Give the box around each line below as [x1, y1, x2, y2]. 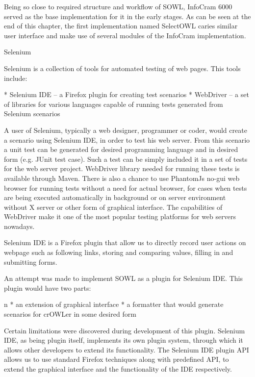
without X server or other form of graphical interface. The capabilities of [4, 201, 223, 212]
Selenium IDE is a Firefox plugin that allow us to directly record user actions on [4, 237, 246, 248]
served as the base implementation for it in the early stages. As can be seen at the [4, 11, 251, 21]
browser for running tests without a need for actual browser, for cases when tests [4, 182, 247, 193]
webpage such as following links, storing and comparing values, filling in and [4, 247, 233, 257]
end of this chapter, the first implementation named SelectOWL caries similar [4, 21, 238, 31]
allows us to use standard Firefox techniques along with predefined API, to [4, 354, 229, 364]
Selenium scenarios [4, 108, 60, 119]
